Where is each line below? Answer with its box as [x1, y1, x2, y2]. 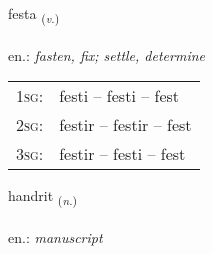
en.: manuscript [8, 227, 103, 248]
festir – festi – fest [59, 142, 186, 166]
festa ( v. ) [8, 3, 60, 26]
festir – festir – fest [59, 113, 192, 137]
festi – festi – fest [59, 84, 180, 108]
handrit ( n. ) [8, 185, 78, 209]
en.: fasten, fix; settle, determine [8, 44, 206, 65]
